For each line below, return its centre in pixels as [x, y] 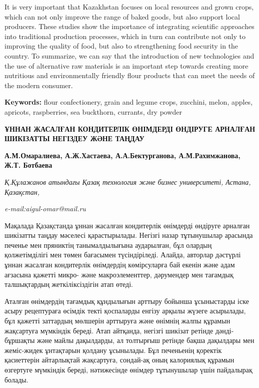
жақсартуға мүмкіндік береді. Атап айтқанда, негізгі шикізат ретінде [109, 330]
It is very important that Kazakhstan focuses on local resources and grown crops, [129, 7]
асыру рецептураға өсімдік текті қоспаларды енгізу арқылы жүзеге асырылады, [125, 311]
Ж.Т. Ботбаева [28, 165]
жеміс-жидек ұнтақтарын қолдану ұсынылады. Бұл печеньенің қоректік [113, 350]
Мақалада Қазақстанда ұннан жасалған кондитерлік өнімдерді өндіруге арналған [127, 225]
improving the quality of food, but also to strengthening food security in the [121, 46]
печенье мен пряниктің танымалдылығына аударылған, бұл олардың [108, 245]
